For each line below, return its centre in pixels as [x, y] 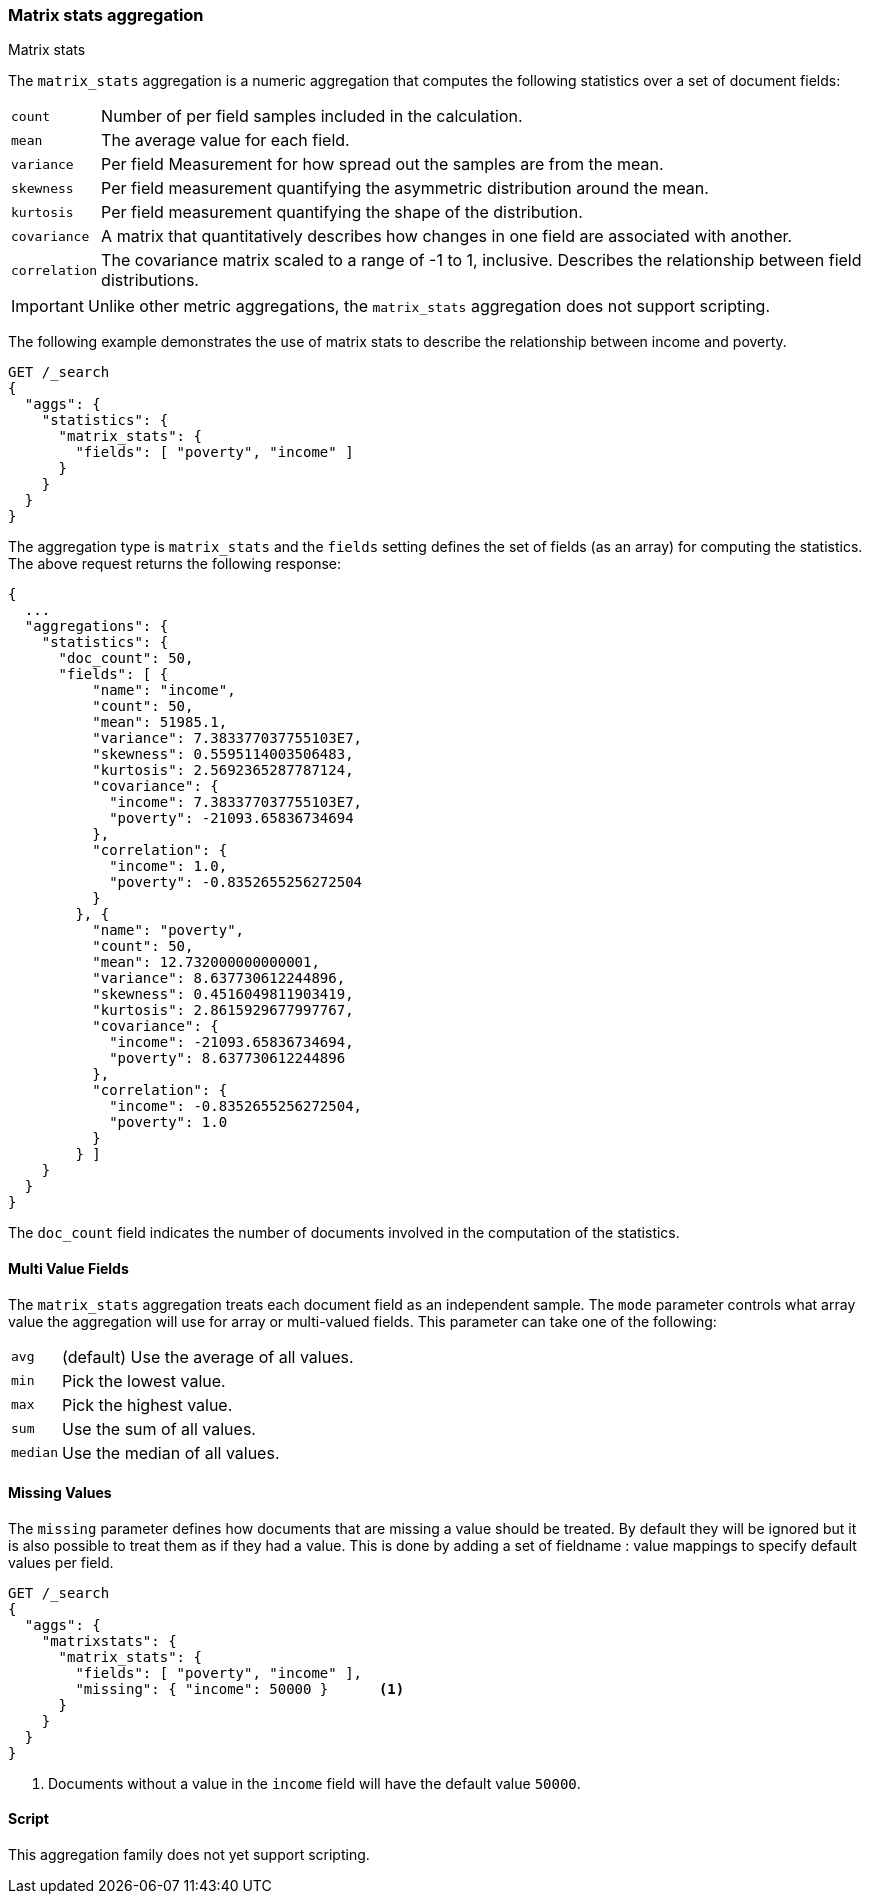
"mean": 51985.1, [160, 722]
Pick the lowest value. [143, 1380]
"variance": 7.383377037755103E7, [227, 738]
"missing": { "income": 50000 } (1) [240, 1688]
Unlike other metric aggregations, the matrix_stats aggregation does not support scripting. [429, 306]
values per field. [61, 1562]
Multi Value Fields [68, 1268]
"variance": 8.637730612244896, [219, 978]
